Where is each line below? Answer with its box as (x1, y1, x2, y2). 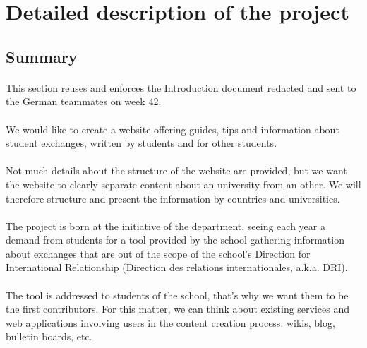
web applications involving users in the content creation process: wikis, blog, (6, 315, 335, 330)
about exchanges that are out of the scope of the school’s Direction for (6, 246, 311, 260)
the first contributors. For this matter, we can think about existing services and (6, 301, 350, 316)
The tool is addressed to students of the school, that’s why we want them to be (6, 287, 349, 302)
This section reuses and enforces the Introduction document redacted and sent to (6, 80, 356, 95)
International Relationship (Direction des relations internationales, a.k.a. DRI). (6, 260, 348, 275)
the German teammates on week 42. (6, 94, 162, 109)
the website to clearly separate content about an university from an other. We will (6, 176, 361, 191)
